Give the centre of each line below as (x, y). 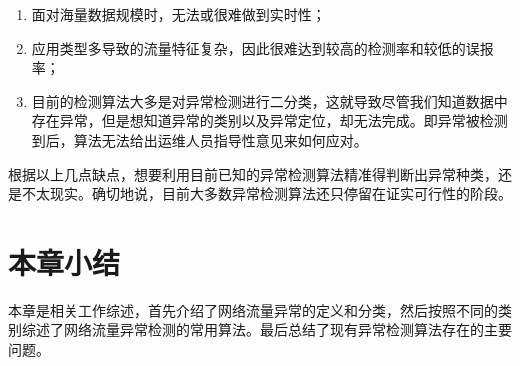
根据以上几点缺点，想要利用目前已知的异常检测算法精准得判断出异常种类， (253, 173)
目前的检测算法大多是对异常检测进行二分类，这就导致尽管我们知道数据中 (269, 100)
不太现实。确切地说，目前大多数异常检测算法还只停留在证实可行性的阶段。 (266, 193)
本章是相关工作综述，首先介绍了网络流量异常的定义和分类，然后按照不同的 (253, 309)
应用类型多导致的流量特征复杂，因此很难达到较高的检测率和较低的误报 (262, 47)
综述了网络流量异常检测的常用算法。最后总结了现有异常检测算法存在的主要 (266, 329)
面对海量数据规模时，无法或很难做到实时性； (178, 14)
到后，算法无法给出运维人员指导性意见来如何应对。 (199, 139)
